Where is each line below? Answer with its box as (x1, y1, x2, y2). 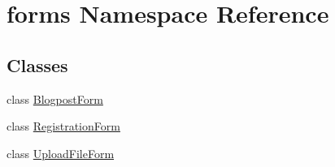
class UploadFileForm (7, 144, 115, 161)
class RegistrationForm (7, 118, 120, 135)
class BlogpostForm (7, 90, 103, 107)
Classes (7, 52, 68, 77)
